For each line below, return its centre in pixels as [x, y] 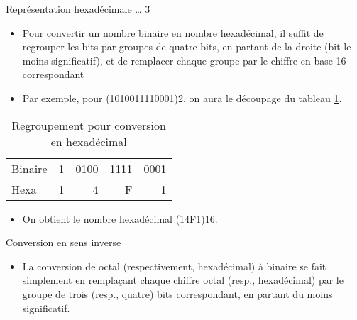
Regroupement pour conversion [89, 125]
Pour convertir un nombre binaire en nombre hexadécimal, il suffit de [173, 32]
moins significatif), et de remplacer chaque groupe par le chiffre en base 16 [184, 60]
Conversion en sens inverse [64, 242]
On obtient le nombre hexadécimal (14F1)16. [120, 218]
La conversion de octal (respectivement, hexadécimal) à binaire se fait [174, 266]
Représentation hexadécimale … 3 [78, 9]
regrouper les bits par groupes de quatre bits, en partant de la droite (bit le [187, 46]
